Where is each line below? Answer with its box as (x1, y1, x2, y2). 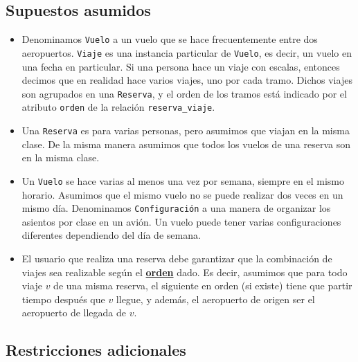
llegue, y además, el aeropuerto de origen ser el (116, 291, 315, 306)
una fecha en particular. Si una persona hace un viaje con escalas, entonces (21, 59, 340, 73)
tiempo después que (21, 291, 105, 306)
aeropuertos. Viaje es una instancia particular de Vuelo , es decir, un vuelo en (21, 45, 352, 60)
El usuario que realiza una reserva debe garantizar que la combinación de (21, 251, 332, 265)
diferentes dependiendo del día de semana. (21, 228, 201, 242)
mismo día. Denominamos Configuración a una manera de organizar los (21, 201, 331, 215)
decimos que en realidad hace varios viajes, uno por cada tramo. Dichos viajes (21, 73, 352, 87)
